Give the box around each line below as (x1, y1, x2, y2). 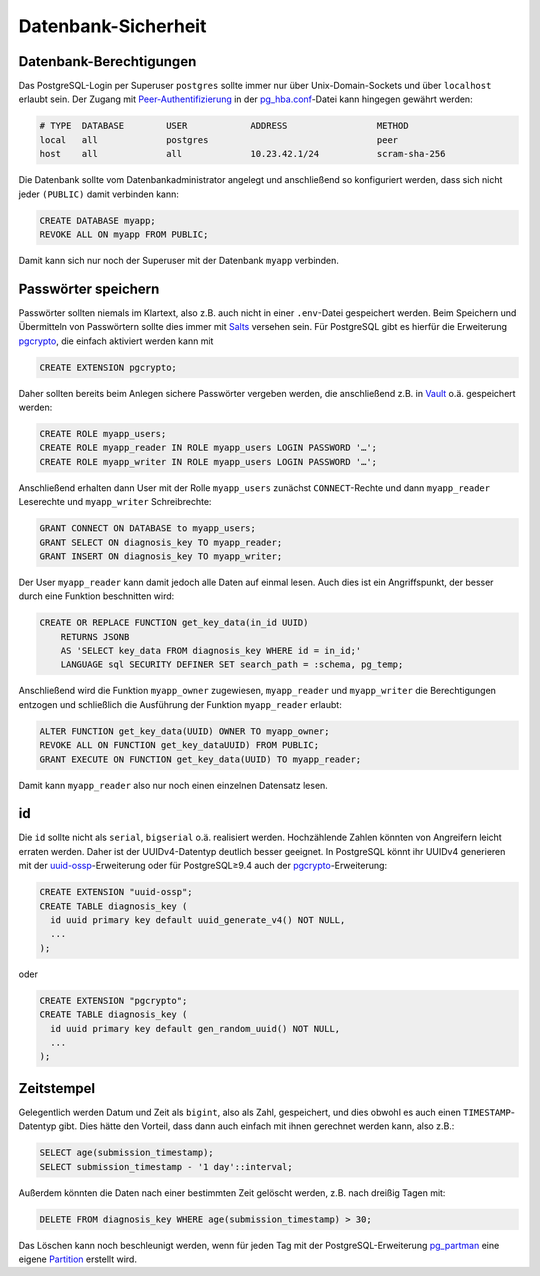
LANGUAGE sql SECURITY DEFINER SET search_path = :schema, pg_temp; (60, 659, 404, 670)
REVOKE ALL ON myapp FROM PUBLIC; (39, 228, 209, 240)
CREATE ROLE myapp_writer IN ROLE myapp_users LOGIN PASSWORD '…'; (39, 456, 378, 467)
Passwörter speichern (18, 280, 160, 297)
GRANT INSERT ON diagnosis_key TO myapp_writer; (39, 550, 283, 562)
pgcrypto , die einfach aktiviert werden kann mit (18, 335, 214, 347)
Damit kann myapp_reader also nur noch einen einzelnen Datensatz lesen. (18, 779, 329, 791)
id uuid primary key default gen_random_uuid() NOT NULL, (50, 1023, 341, 1034)
